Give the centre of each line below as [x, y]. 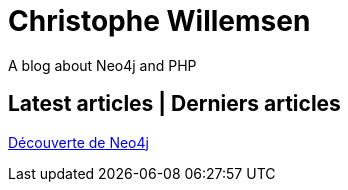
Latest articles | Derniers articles [174, 104]
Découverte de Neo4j [78, 142]
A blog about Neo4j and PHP [102, 65]
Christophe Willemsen [159, 21]
